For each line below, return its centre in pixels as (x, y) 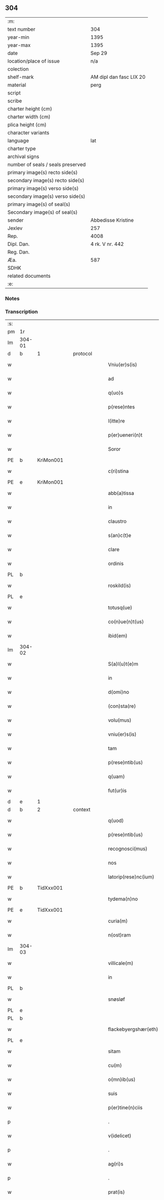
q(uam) (117, 776)
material (17, 85)
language (18, 141)
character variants (29, 133)
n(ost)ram (119, 935)
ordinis (116, 564)
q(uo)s (116, 393)
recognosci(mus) (128, 849)
